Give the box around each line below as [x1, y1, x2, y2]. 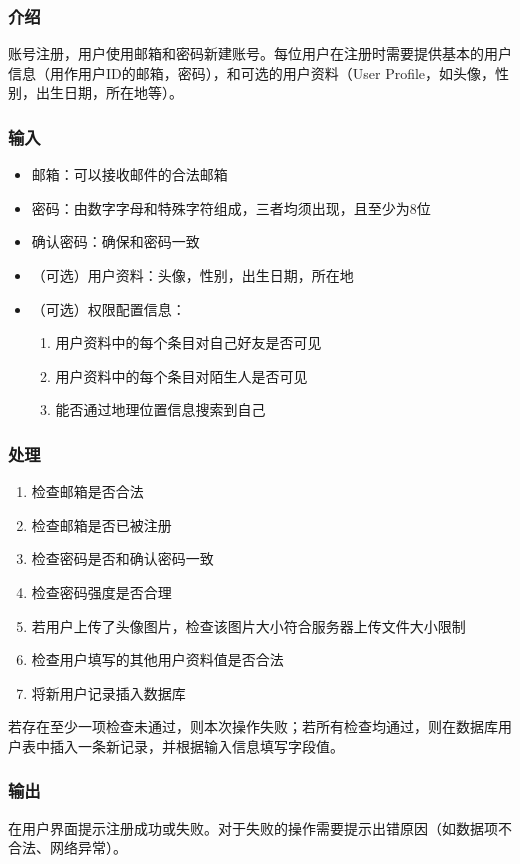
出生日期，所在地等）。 [35, 82, 183, 103]
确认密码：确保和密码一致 [31, 231, 200, 252]
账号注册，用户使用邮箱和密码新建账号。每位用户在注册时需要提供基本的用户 [8, 43, 512, 64]
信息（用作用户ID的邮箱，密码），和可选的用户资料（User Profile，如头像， [8, 62, 496, 83]
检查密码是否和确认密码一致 [31, 548, 214, 569]
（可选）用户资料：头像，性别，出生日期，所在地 [31, 265, 354, 285]
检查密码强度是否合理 [31, 581, 172, 602]
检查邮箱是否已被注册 [31, 514, 172, 535]
